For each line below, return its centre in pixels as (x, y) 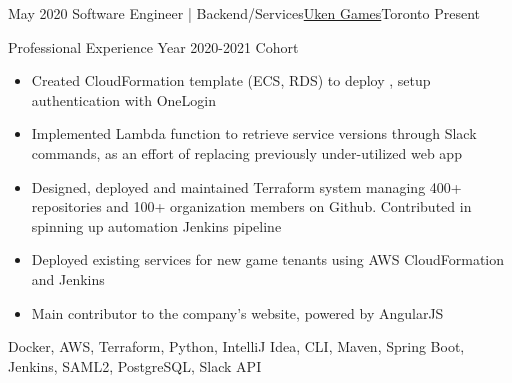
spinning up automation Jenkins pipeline (156, 225)
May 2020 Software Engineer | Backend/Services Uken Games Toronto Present (244, 13)
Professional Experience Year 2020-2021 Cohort (153, 46)
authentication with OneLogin (123, 99)
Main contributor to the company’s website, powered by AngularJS (237, 312)
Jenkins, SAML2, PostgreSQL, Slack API (135, 365)
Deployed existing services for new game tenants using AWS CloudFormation (268, 259)
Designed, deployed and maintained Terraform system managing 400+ (246, 186)
